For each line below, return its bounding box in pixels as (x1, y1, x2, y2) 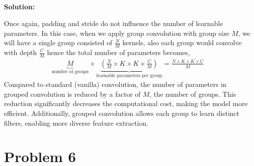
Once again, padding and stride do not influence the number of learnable (4, 18, 223, 28)
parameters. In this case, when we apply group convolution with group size (4, 28, 229, 38)
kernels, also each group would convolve (122, 37, 242, 48)
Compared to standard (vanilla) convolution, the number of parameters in (4, 79, 227, 89)
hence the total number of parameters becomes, (47, 47, 190, 57)
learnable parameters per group (96, 73, 163, 78)
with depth (4, 47, 37, 57)
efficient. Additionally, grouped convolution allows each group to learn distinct (4, 108, 240, 118)
